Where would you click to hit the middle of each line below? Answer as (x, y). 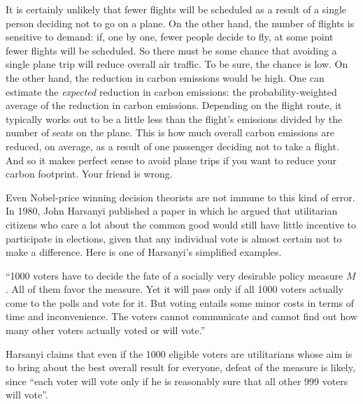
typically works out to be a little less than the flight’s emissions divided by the (174, 118)
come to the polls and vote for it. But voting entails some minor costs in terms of (180, 302)
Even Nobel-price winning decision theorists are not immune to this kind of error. (180, 197)
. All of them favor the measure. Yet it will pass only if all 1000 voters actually (175, 289)
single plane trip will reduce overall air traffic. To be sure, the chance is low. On (177, 64)
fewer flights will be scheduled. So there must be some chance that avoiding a (171, 50)
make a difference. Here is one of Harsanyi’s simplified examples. (144, 252)
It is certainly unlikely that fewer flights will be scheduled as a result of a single (176, 9)
